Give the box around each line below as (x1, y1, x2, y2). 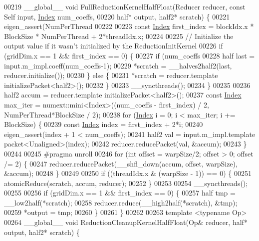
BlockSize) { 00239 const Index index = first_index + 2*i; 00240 (4, 119, 203, 129)
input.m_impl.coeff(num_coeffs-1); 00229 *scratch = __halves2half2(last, (4, 60, 232, 70)
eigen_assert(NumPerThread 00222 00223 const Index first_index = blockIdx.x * (4, 21, 254, 31)
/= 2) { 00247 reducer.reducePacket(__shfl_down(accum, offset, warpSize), (4, 158, 238, 168)
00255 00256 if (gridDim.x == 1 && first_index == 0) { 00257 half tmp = (4, 187, 236, 198)
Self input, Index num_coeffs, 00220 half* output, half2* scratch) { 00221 (4, 11, 230, 21)
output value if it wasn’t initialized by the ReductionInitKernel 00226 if (4, 40, 223, 51)
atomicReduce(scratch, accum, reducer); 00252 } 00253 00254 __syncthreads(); (4, 177, 248, 188)
